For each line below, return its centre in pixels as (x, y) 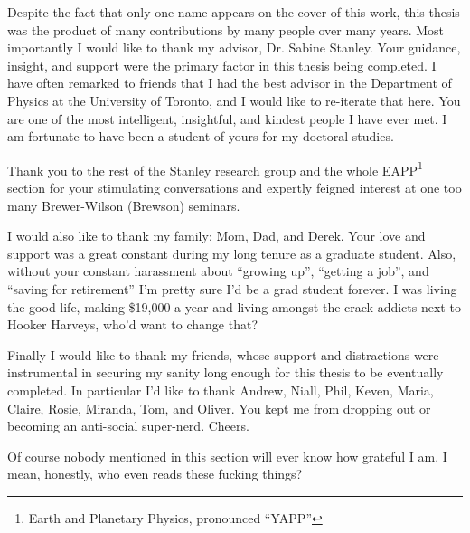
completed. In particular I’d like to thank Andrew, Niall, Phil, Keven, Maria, (221, 390)
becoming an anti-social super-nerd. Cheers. (128, 426)
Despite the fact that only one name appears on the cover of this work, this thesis (234, 12)
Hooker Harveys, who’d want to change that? (133, 324)
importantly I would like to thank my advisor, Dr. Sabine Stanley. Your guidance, (234, 48)
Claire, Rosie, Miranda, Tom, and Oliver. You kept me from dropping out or (219, 408)
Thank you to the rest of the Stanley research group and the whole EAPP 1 (215, 168)
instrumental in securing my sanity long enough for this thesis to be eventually (226, 372)
